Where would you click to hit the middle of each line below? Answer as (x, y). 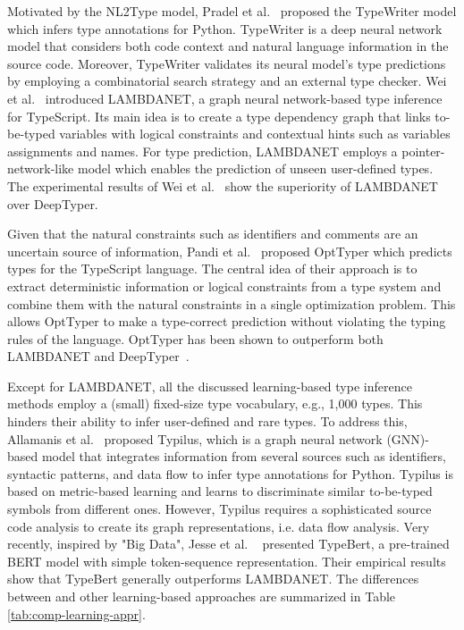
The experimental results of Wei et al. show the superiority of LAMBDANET (223, 185)
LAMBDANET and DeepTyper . (98, 356)
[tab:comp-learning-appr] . (76, 613)
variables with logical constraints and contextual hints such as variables (255, 134)
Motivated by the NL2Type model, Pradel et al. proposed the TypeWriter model (232, 11)
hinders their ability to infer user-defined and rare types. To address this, (207, 421)
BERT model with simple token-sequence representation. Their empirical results (227, 561)
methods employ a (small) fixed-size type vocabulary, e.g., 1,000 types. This (215, 403)
